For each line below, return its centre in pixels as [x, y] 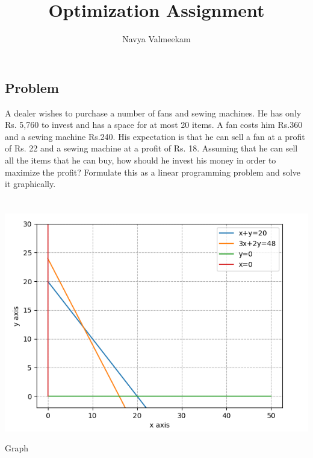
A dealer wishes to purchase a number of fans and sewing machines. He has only [153, 113]
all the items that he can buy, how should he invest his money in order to [141, 160]
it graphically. [30, 184]
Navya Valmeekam [156, 39]
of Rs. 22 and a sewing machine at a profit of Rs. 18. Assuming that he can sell [151, 148]
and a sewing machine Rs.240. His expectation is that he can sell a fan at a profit [155, 136]
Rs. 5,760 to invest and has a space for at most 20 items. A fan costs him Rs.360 [154, 125]
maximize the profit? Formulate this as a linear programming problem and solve [153, 172]
